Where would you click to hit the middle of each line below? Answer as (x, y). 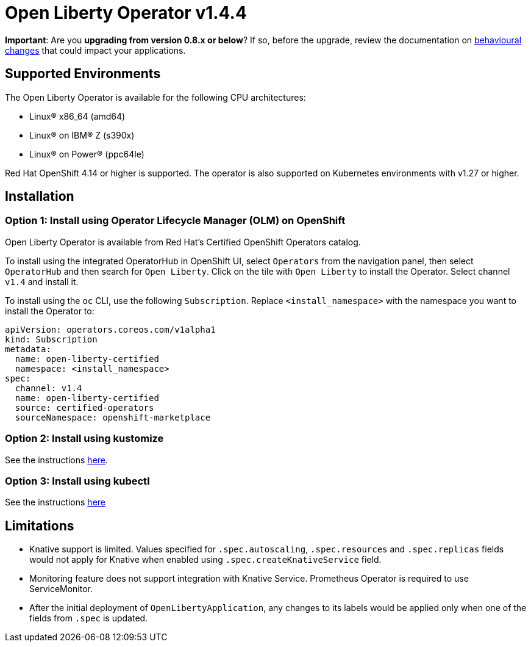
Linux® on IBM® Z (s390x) (82, 135)
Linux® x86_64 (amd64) (77, 116)
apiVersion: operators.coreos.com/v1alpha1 (110, 329)
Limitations (40, 526)
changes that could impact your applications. (95, 50)
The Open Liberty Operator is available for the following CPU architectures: (155, 97)
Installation (40, 197)
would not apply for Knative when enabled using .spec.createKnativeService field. (205, 560)
